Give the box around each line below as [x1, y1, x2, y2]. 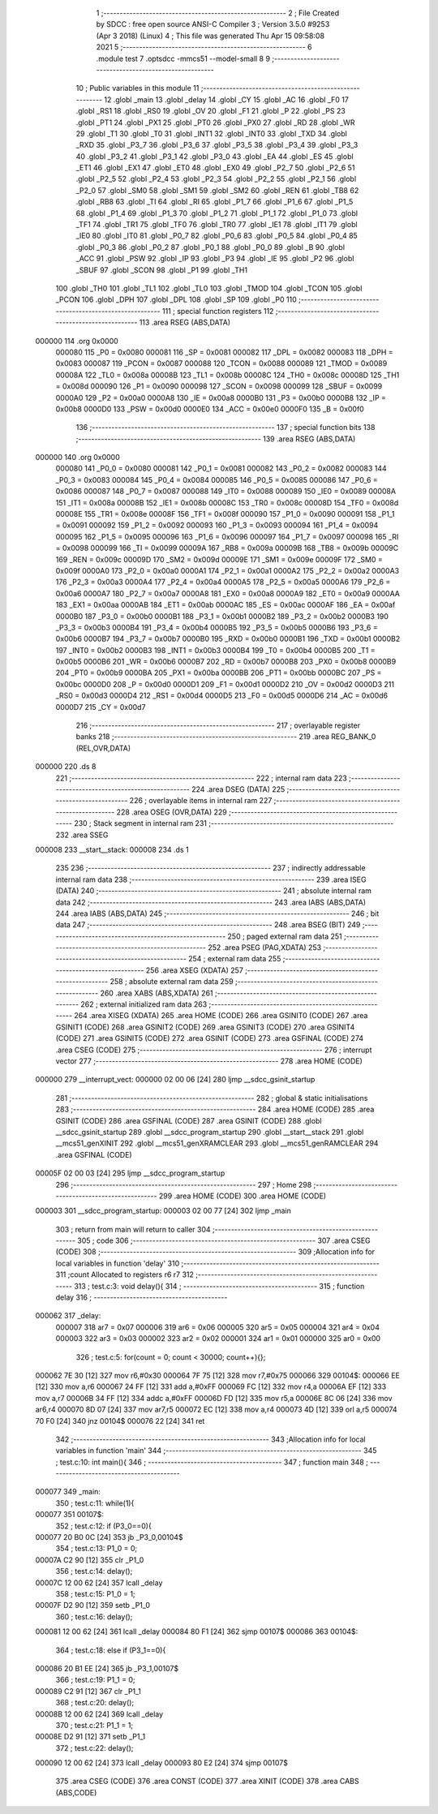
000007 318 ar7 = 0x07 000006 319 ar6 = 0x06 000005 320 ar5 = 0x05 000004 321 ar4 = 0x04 [55, 1322, 380, 1332]
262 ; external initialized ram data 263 [80, 999, 208, 1009]
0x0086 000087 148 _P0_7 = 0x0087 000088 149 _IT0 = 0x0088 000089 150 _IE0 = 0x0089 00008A [55, 487, 397, 496]
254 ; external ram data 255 [187, 954, 281, 964]
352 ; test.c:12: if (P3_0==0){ [55, 1521, 152, 1531]
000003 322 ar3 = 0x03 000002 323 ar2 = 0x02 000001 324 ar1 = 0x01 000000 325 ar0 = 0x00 [55, 1334, 381, 1343]
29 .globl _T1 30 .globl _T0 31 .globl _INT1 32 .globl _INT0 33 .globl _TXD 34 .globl [75, 128, 348, 138]
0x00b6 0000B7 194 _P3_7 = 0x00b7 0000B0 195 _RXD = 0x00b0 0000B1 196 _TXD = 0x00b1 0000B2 [55, 634, 401, 644]
